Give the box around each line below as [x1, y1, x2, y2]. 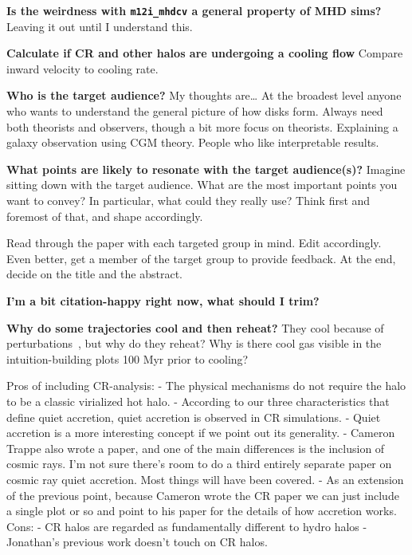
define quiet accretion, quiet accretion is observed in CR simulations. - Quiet [6, 408, 381, 425]
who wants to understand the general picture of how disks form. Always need [6, 103, 383, 120]
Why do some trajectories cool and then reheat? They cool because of [6, 319, 384, 336]
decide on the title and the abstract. [6, 266, 183, 282]
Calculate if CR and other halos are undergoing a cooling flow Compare [6, 45, 403, 61]
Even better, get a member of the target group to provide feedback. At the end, [6, 250, 396, 266]
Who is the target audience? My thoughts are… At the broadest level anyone [6, 87, 402, 104]
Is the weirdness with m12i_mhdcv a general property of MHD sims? [6, 2, 382, 18]
